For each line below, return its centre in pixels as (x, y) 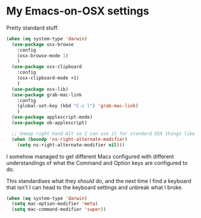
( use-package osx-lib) (40, 89)
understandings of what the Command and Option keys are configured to (97, 163)
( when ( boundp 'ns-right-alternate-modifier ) (70, 139)
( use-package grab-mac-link (47, 95)
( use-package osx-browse (43, 44)
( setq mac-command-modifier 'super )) (59, 210)
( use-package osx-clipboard (47, 67)
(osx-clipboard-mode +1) (48, 78)
